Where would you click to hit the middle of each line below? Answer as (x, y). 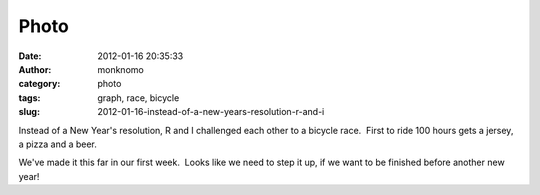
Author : (35, 69)
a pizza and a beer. (57, 144)
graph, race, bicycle (138, 97)
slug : (29, 112)
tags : (29, 97)
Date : (30, 56)
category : (39, 84)
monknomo (120, 69)
